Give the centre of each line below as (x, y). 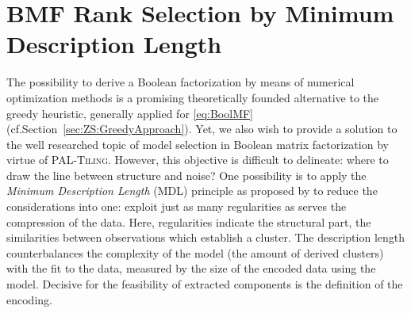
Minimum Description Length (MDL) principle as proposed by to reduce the (192, 191)
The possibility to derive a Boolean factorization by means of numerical (181, 82)
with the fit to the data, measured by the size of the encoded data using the (191, 268)
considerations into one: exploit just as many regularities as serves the (177, 206)
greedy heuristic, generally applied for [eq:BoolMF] (130, 113)
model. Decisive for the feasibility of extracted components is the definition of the (205, 284)
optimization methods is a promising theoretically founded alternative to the (192, 97)
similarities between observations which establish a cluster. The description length (206, 237)
